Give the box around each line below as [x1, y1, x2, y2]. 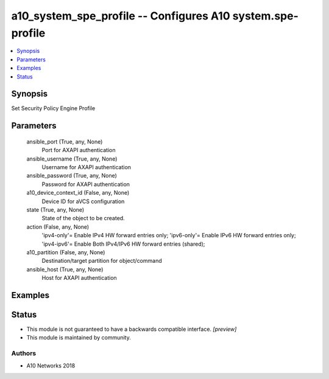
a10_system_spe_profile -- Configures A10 [11, 9, 231, 23]
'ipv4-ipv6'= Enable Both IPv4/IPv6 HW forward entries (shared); [41, 240, 205, 248]
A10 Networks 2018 [26, 362, 76, 369]
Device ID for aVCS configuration [41, 198, 125, 205]
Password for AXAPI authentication [41, 180, 130, 188]
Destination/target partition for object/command [41, 257, 162, 265]
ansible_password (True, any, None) [26, 172, 117, 179]
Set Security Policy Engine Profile [11, 105, 96, 112]
